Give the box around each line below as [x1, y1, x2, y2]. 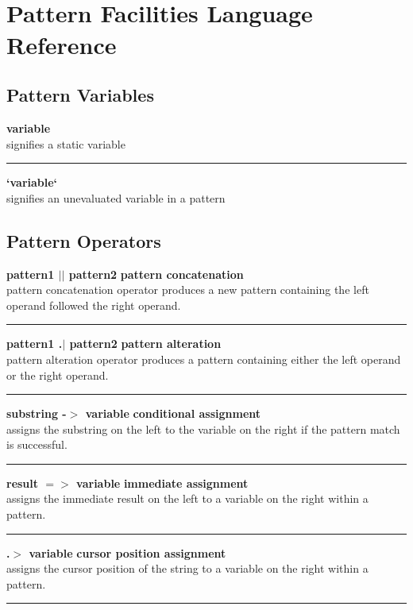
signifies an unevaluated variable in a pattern [6, 189, 226, 206]
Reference [6, 28, 117, 60]
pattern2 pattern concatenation [68, 265, 244, 282]
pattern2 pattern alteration [69, 335, 222, 352]
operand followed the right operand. [6, 296, 181, 313]
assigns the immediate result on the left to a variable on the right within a [6, 490, 369, 507]
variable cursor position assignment [29, 544, 226, 561]
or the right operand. [6, 366, 109, 383]
